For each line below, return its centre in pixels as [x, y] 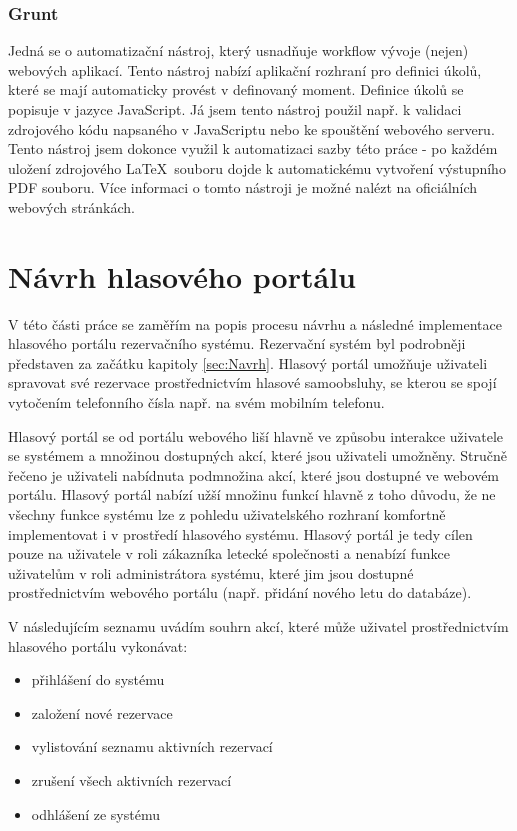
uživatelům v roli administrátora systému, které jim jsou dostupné [211, 572]
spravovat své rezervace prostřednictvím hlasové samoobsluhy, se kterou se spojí [252, 382]
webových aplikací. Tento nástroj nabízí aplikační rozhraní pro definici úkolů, [245, 69]
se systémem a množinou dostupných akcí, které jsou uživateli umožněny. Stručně [257, 455]
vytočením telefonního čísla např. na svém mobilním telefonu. [196, 402]
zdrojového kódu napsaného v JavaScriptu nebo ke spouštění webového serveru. [251, 128]
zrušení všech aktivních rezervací [131, 779]
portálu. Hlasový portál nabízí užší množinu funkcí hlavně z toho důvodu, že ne [252, 494]
